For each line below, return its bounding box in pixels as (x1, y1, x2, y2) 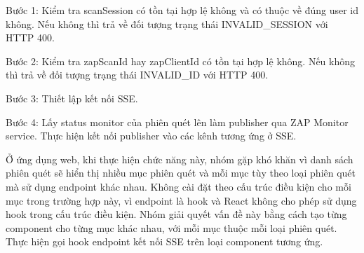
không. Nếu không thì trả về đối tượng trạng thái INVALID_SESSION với (6, 16, 328, 31)
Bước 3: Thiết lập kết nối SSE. (6, 90, 138, 105)
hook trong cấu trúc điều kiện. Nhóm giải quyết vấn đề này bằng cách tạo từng (6, 207, 347, 221)
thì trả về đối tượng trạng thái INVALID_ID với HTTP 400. (6, 67, 269, 82)
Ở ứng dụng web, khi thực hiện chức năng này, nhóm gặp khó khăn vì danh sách (6, 151, 353, 166)
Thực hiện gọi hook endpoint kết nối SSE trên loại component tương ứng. (6, 234, 323, 249)
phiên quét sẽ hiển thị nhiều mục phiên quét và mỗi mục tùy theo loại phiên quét (6, 165, 356, 180)
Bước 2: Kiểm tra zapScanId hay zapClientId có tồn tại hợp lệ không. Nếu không (6, 53, 356, 68)
